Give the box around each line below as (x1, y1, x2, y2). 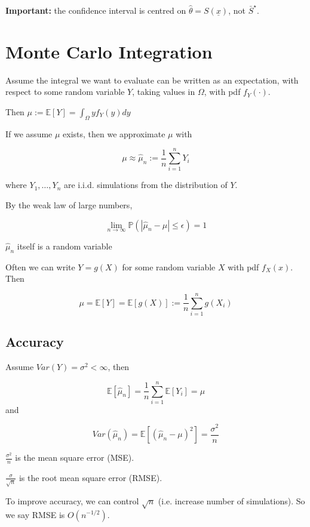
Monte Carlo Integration (5, 39, 213, 63)
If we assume (5, 127, 53, 140)
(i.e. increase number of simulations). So (158, 494, 305, 507)
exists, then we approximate (63, 127, 165, 140)
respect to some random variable (5, 85, 125, 98)
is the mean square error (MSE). (15, 451, 134, 463)
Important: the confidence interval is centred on (5, 4, 186, 16)
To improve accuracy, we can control (5, 494, 139, 507)
